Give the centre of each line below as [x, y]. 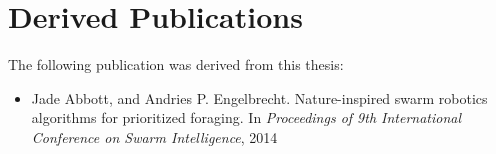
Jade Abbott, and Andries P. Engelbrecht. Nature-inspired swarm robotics [259, 97]
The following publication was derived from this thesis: [176, 64]
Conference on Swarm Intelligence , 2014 [154, 136]
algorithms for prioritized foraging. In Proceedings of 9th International [246, 117]
